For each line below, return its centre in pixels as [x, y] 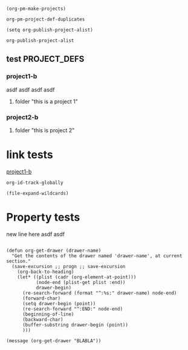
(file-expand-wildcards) [37, 193]
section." [19, 261]
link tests [30, 155]
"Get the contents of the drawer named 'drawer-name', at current [97, 256]
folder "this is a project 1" [47, 101]
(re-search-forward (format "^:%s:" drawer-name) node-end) [99, 293]
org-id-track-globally [35, 183]
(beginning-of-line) [48, 314]
